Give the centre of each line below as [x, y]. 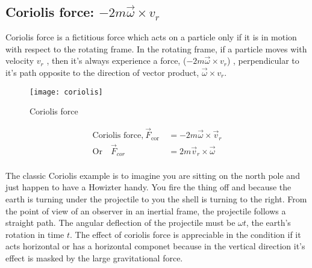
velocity [20, 61]
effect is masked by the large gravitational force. [94, 257]
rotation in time [35, 234]
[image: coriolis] [66, 92]
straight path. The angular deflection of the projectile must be [120, 223]
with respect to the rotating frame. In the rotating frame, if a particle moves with [156, 48]
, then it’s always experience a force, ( [117, 61]
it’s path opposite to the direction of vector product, [102, 72]
